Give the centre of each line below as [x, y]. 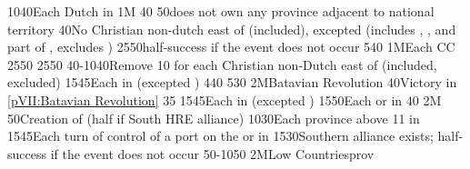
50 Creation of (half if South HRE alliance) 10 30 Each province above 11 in [214, 118]
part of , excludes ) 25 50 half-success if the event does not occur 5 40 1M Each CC [231, 47]
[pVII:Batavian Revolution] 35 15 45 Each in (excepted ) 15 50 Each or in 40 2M [225, 99]
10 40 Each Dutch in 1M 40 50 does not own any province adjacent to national [221, 11]
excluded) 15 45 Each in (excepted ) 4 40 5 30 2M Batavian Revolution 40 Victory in [232, 82]
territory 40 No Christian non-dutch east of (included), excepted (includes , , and [232, 29]
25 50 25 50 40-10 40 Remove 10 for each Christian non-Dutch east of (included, [222, 64]
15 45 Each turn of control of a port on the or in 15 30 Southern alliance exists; [220, 136]
